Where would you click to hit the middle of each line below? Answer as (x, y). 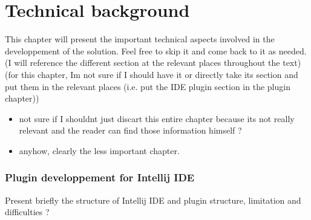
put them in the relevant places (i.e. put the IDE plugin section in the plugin (148, 86)
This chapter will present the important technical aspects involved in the (140, 39)
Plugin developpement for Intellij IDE (100, 177)
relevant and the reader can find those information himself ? (130, 130)
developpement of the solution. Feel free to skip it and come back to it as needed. (156, 50)
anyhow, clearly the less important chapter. (99, 150)
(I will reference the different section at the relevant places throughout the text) (153, 63)
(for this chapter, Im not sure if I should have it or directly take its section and (152, 74)
